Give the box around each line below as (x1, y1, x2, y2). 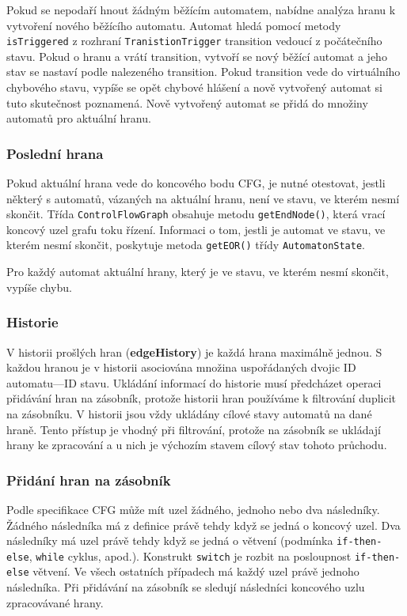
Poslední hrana (6, 143, 104, 163)
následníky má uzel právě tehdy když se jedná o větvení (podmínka (6, 532, 333, 549)
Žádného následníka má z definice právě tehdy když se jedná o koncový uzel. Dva (6, 516, 401, 533)
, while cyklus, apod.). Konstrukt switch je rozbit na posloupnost (29, 547, 352, 564)
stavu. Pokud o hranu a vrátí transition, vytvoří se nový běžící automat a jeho (6, 47, 387, 64)
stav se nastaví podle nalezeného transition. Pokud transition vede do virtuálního (6, 63, 401, 80)
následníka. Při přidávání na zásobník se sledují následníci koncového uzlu (6, 579, 365, 595)
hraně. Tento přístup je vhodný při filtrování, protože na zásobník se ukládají (6, 421, 382, 437)
